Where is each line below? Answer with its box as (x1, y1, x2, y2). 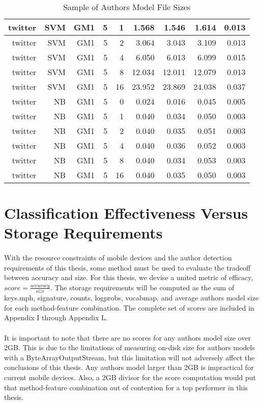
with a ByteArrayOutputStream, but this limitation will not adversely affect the (4, 352, 255, 362)
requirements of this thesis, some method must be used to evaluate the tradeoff (4, 262, 251, 273)
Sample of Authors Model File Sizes (63, 1, 191, 13)
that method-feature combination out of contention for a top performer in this (4, 382, 248, 392)
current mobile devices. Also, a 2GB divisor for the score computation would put (4, 372, 256, 382)
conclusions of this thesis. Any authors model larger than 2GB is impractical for (4, 362, 254, 373)
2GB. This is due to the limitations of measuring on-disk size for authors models (4, 342, 255, 353)
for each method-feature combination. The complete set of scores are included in (4, 302, 254, 313)
